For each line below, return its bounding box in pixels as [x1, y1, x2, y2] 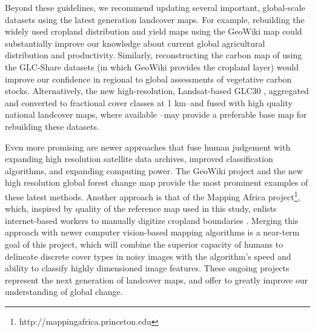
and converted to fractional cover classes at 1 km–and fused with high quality [5, 96, 293, 109]
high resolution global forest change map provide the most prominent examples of [5, 176, 308, 189]
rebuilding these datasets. [5, 120, 99, 132]
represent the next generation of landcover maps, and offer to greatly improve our [5, 273, 308, 286]
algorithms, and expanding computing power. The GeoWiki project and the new [5, 164, 303, 177]
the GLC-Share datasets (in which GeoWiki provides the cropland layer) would [5, 60, 299, 73]
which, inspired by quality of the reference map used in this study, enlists [5, 202, 277, 215]
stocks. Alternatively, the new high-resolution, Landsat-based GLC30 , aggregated [5, 84, 309, 97]
